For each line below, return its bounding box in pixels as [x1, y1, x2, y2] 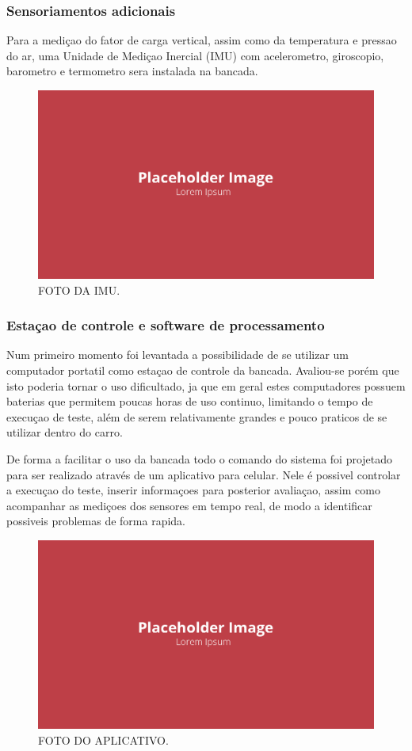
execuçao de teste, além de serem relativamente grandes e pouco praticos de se [6, 408, 387, 425]
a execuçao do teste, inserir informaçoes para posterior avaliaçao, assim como [6, 482, 380, 498]
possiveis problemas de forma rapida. [6, 513, 185, 529]
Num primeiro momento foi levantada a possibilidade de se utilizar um [6, 346, 349, 363]
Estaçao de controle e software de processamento [6, 315, 325, 335]
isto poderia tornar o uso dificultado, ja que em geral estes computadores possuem [6, 377, 406, 394]
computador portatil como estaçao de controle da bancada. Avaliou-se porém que [6, 362, 399, 379]
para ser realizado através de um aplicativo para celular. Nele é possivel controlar [6, 466, 401, 482]
